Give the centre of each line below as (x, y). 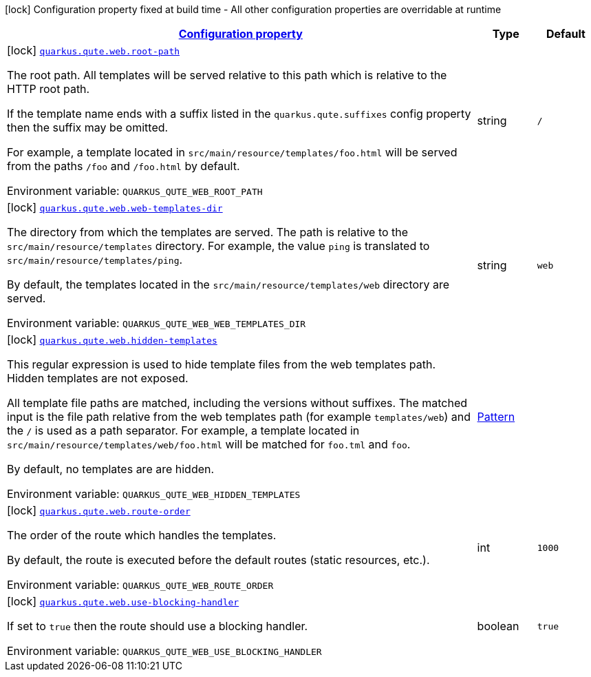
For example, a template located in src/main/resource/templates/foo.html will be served (232, 152)
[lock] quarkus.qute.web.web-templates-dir (115, 207)
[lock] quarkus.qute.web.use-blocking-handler (123, 601)
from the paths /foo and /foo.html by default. (123, 166)
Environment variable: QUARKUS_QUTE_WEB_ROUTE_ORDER (140, 585)
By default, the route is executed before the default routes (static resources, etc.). (218, 560)
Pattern (496, 417)
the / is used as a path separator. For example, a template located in (183, 430)
